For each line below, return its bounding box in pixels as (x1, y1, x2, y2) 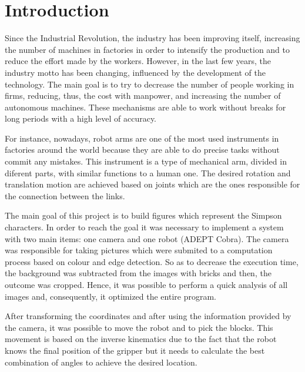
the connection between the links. (5, 189, 125, 202)
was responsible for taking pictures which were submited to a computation (5, 244, 273, 256)
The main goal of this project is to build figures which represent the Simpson (5, 209, 282, 222)
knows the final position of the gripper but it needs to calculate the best (5, 344, 265, 356)
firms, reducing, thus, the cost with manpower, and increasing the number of (5, 89, 281, 102)
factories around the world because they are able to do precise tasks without (5, 143, 280, 156)
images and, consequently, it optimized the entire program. (5, 290, 216, 302)
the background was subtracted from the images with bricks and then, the (5, 267, 272, 279)
